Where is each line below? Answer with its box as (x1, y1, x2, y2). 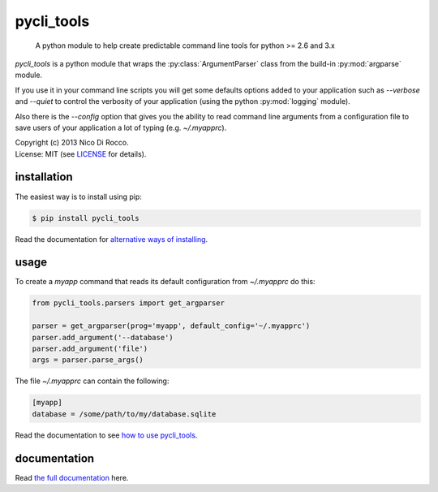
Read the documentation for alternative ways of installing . (15, 234, 208, 244)
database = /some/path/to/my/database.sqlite (32, 409, 217, 418)
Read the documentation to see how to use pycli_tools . (15, 430, 198, 440)
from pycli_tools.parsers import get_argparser (32, 299, 225, 308)
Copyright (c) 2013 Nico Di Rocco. (15, 138, 129, 148)
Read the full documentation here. (15, 473, 129, 482)
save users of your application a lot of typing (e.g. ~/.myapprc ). (15, 123, 227, 132)
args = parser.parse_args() (32, 356, 144, 365)
